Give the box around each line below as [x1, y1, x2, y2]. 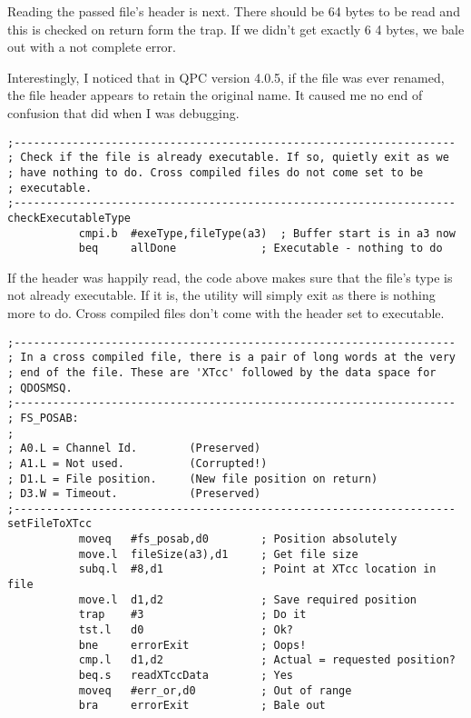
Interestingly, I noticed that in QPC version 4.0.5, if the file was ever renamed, [7, 67, 445, 86]
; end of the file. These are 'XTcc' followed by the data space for [7, 365, 437, 379]
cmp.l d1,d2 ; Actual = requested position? [78, 653, 456, 667]
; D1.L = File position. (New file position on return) [7, 472, 378, 485]
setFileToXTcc [7, 517, 93, 531]
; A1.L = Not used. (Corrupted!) [7, 456, 268, 470]
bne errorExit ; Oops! [78, 638, 307, 652]
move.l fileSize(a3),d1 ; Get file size [78, 547, 358, 561]
